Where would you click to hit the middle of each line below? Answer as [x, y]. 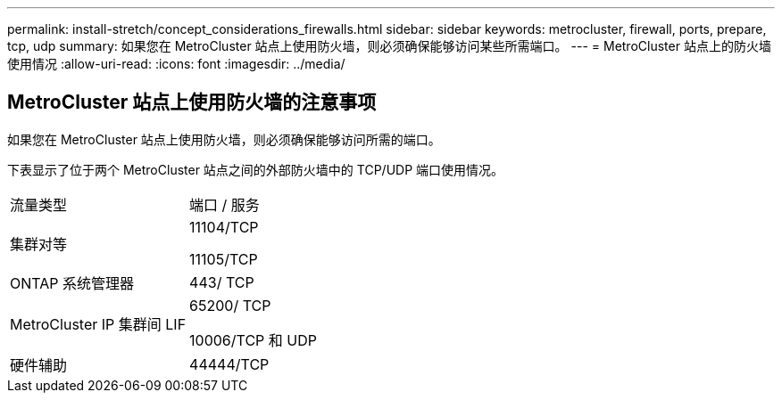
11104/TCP [224, 227]
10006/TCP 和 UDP [253, 340]
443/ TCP [222, 282]
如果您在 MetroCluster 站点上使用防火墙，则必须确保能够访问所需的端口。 [224, 139]
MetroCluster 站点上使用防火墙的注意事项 [192, 102]
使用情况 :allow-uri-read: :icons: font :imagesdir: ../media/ [176, 64]
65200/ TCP [230, 305]
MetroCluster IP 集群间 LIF [98, 324]
